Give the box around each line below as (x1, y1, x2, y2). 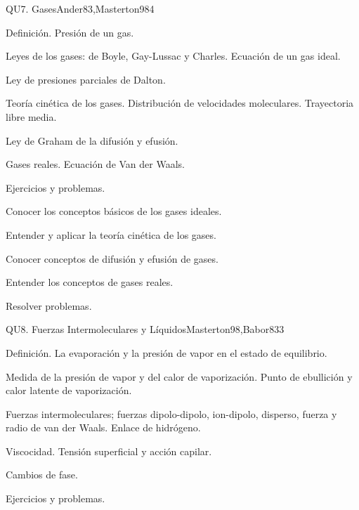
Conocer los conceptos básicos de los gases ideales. (6, 204, 222, 218)
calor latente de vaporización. (6, 383, 132, 398)
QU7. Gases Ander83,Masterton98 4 (6, 1, 155, 15)
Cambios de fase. (6, 467, 78, 482)
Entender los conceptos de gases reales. (6, 275, 174, 289)
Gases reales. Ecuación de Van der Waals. (6, 157, 185, 171)
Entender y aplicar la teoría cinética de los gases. (6, 227, 216, 242)
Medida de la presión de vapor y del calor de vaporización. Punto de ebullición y (6, 369, 353, 384)
